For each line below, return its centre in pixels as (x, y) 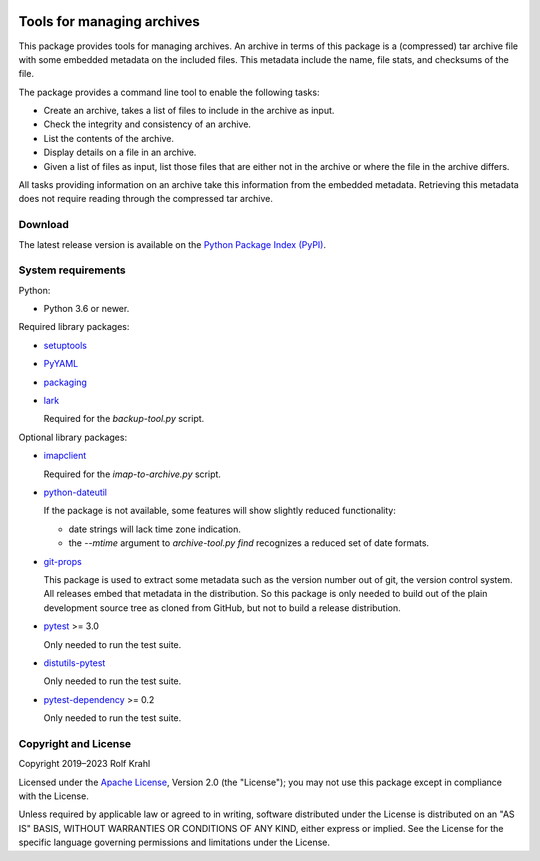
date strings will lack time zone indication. (155, 529)
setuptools (65, 345)
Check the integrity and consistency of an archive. (147, 124)
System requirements (72, 270)
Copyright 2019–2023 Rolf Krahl (84, 764)
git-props (62, 561)
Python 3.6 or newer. (86, 309)
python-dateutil (75, 492)
